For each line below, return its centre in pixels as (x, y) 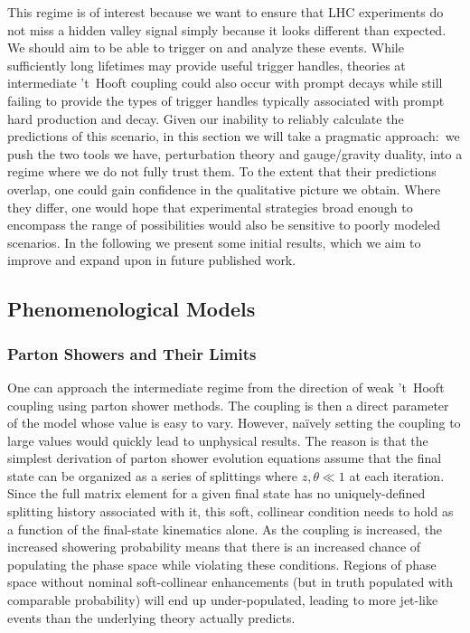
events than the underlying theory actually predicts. (151, 617)
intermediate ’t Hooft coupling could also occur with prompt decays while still (225, 83)
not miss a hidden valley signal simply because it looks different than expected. (227, 29)
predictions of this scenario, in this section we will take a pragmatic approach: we (234, 136)
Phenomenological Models (132, 309)
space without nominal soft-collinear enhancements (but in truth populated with (230, 582)
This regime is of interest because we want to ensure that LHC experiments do (226, 12)
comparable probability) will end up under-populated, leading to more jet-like (223, 600)
